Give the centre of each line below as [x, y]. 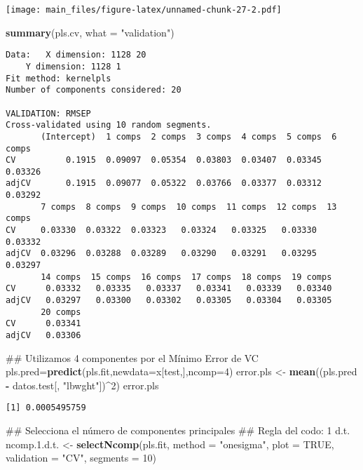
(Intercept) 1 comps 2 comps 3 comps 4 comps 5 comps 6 [189, 136]
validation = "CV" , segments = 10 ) [81, 458]
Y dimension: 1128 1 [73, 66]
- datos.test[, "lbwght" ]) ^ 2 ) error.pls [82, 385]
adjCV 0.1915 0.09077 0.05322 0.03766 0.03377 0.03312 [164, 183]
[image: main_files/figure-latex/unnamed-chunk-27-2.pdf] [144, 10]
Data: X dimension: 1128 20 [76, 55]
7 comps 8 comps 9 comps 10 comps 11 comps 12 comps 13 [189, 207]
